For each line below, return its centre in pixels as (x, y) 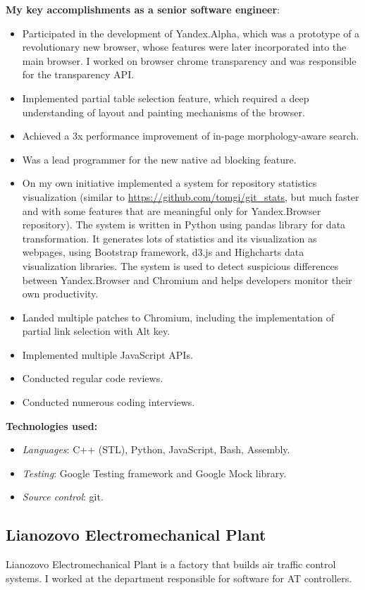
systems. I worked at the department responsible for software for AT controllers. (179, 578)
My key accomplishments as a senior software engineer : (143, 9)
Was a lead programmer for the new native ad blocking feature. (159, 159)
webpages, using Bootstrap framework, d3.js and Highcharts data (163, 252)
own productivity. (60, 294)
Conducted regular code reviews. (93, 378)
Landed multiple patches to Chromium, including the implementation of (178, 317)
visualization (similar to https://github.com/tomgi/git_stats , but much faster (191, 196)
